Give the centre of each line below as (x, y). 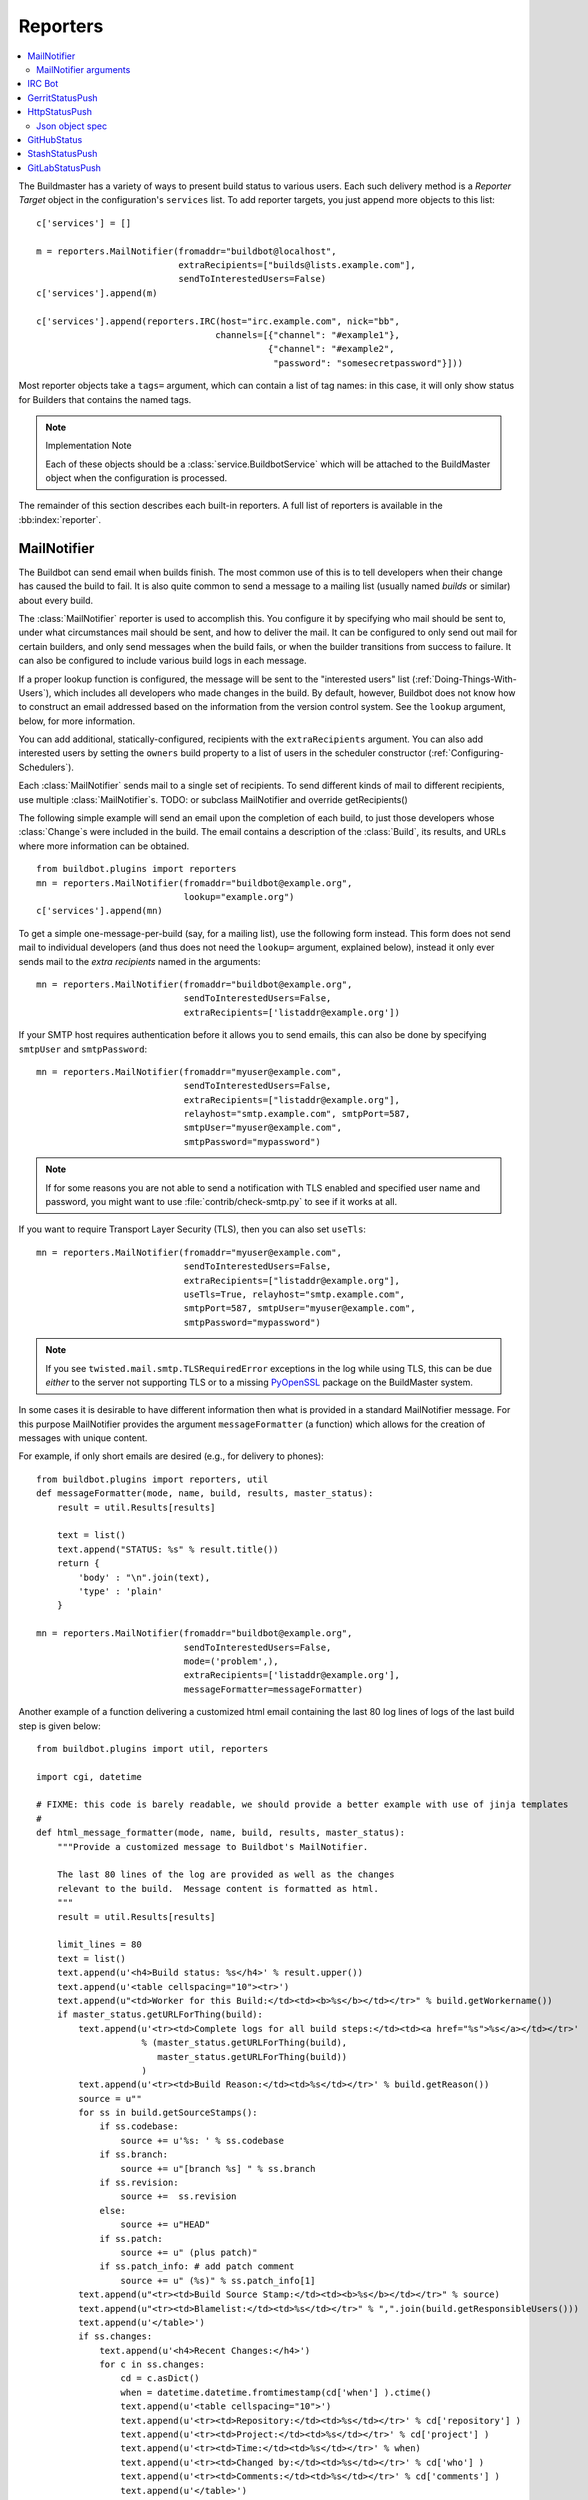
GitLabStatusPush (64, 167)
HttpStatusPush (59, 112)
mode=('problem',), (231, 1661)
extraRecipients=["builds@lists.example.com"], (297, 265)
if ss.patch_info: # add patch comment (197, 2266)
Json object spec (72, 126)
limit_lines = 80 (99, 1944)
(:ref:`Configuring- (466, 753)
